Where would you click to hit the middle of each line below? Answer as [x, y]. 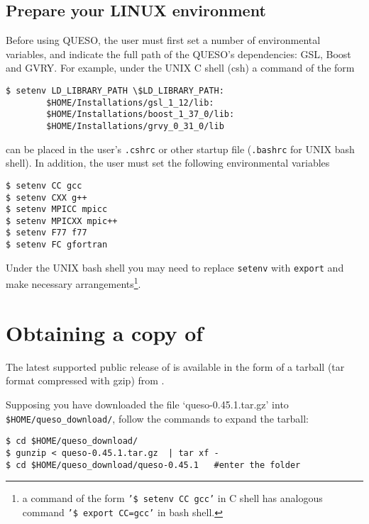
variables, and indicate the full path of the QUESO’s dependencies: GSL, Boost [178, 54]
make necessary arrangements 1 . [73, 283]
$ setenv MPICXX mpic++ [62, 221]
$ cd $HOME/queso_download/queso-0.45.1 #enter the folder [153, 465]
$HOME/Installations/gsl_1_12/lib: [130, 102]
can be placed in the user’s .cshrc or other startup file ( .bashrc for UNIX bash [180, 149]
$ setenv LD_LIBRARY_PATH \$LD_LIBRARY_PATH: [115, 90]
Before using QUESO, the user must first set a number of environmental [163, 40]
